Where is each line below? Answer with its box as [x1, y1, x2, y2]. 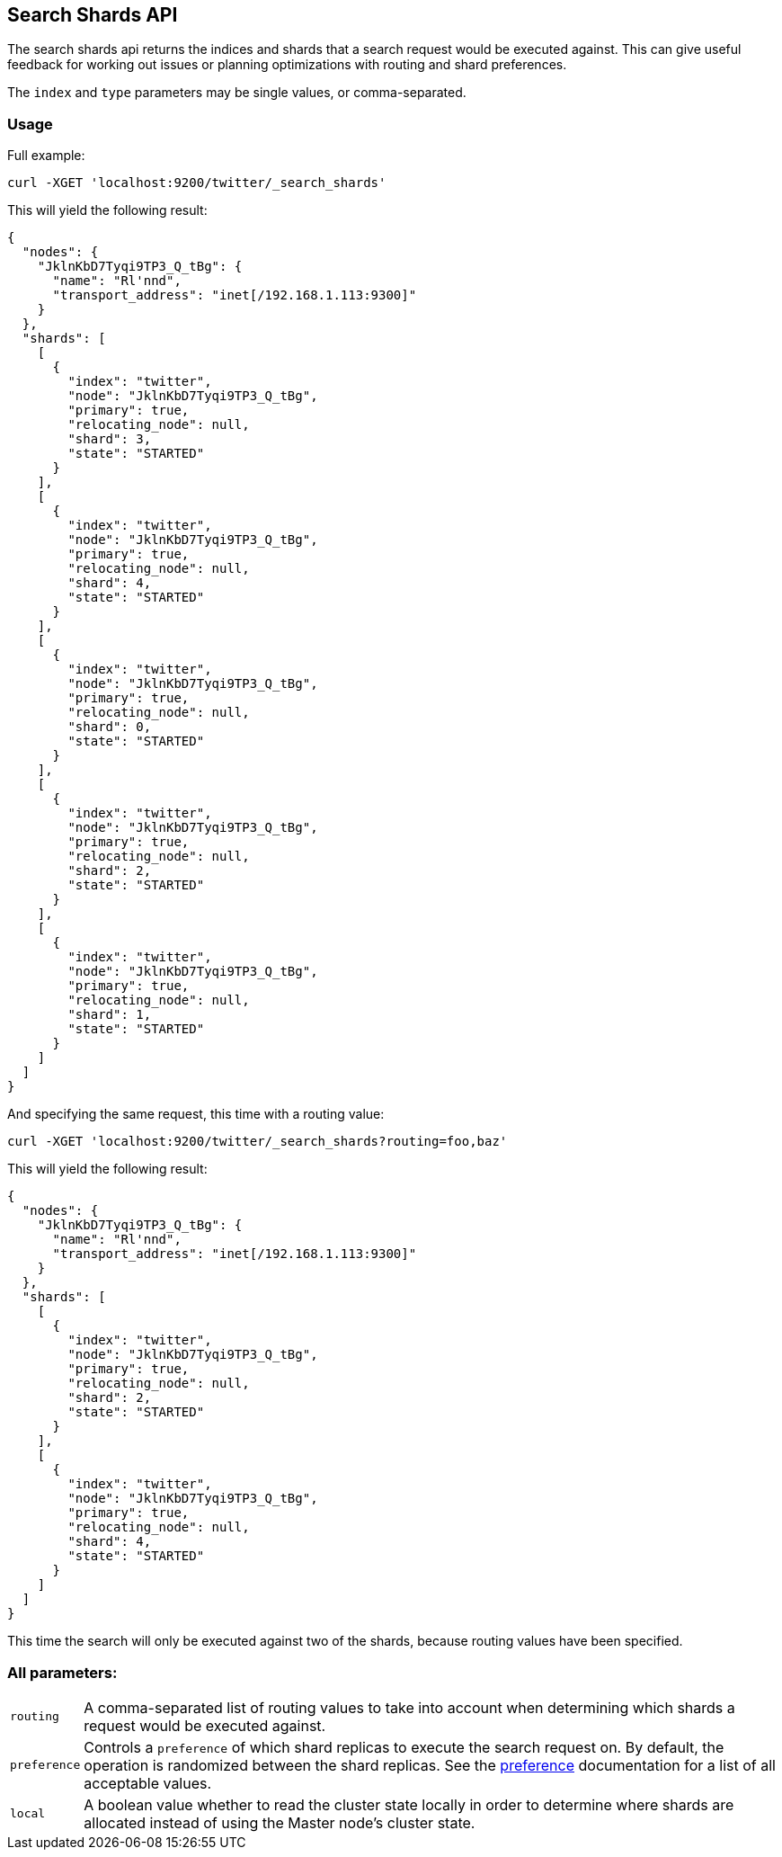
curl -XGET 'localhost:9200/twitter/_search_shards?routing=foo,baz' [7, 1134, 508, 1149]
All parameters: [7, 1663, 118, 1682]
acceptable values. [84, 1773, 212, 1792]
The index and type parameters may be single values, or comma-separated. [7, 85, 467, 101]
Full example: [7, 147, 85, 164]
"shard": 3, [67, 432, 152, 447]
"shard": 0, [67, 719, 152, 735]
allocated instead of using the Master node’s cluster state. [84, 1813, 475, 1832]
